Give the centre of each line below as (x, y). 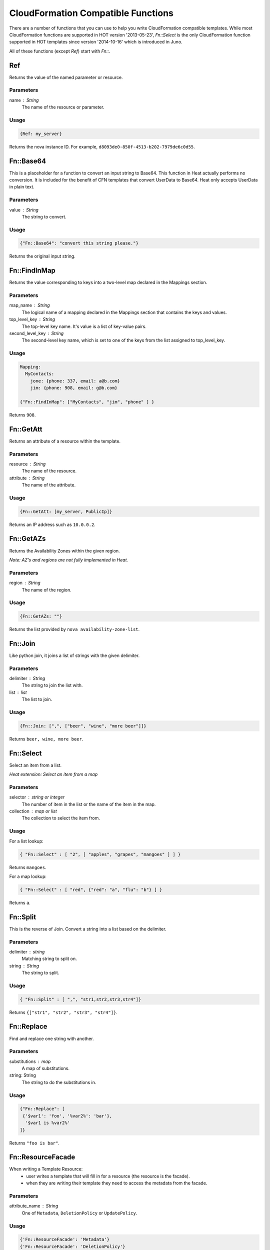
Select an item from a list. (35, 765)
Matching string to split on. (49, 959)
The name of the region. (47, 589)
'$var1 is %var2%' (47, 1123)
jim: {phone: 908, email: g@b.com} (74, 388)
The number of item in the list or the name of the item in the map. (89, 804)
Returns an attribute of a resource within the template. (65, 441)
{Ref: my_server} (41, 133)
